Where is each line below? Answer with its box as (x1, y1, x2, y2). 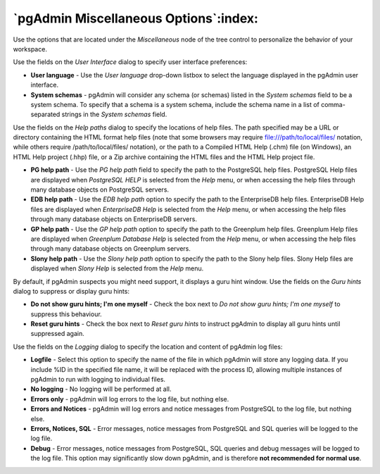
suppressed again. (30, 330, 84, 338)
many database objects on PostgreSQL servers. (30, 185, 169, 194)
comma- (320, 100, 346, 108)
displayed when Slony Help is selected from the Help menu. (30, 264, 204, 273)
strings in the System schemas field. (61, 110, 167, 119)
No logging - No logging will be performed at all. (30, 385, 172, 394)
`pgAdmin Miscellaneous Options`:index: (13, 11, 258, 26)
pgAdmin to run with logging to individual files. (30, 375, 165, 384)
